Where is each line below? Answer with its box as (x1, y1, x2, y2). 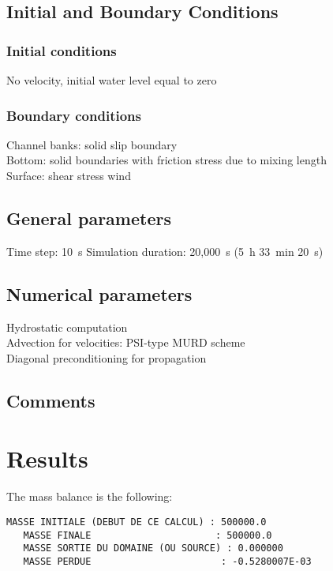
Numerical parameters (6, 281, 193, 306)
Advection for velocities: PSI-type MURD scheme (6, 334, 245, 351)
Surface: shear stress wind (6, 167, 131, 183)
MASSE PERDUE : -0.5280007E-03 (23, 555, 312, 567)
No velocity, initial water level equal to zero (6, 72, 217, 88)
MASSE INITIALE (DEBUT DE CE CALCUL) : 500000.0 (6, 516, 267, 528)
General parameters (6, 205, 171, 230)
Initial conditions (6, 40, 117, 60)
